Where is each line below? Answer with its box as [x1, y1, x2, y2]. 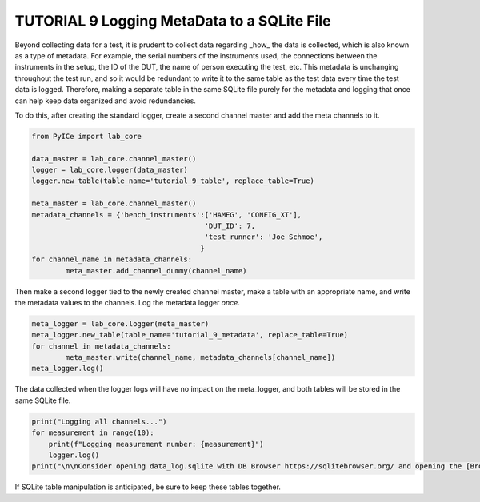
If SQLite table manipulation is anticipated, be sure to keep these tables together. [14, 482, 282, 492]
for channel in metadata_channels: [31, 341, 171, 351]
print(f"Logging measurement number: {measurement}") [48, 440, 264, 448]
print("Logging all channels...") [31, 416, 167, 426]
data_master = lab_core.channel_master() [31, 154, 197, 163]
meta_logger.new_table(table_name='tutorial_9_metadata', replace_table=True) [31, 330, 348, 340]
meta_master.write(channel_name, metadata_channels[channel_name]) [65, 353, 336, 362]
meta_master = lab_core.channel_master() [31, 199, 197, 208]
